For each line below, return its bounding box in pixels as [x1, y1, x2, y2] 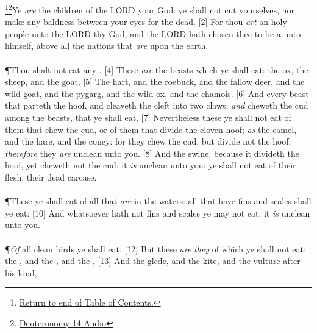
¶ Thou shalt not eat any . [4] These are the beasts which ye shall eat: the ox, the [5, 63, 308, 76]
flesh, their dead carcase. [5, 170, 97, 183]
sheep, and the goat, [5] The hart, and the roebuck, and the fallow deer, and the [5, 75, 305, 88]
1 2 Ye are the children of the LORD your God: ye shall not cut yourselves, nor [5, 2, 294, 16]
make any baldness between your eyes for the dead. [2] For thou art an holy [5, 15, 287, 28]
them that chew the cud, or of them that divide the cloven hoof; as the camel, [5, 123, 297, 135]
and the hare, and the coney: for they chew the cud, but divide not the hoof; [5, 135, 291, 148]
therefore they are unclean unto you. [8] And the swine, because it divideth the [5, 146, 300, 159]
